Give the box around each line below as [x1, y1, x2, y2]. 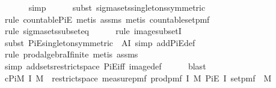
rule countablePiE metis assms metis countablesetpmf [4, 13, 210, 25]
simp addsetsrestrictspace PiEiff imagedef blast [4, 59, 206, 72]
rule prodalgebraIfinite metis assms [4, 48, 138, 60]
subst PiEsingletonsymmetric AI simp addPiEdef [4, 36, 195, 48]
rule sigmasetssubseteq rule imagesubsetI [4, 25, 182, 37]
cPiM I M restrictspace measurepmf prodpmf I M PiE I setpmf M [4, 71, 272, 84]
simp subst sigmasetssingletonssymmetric [28, 1, 206, 13]
